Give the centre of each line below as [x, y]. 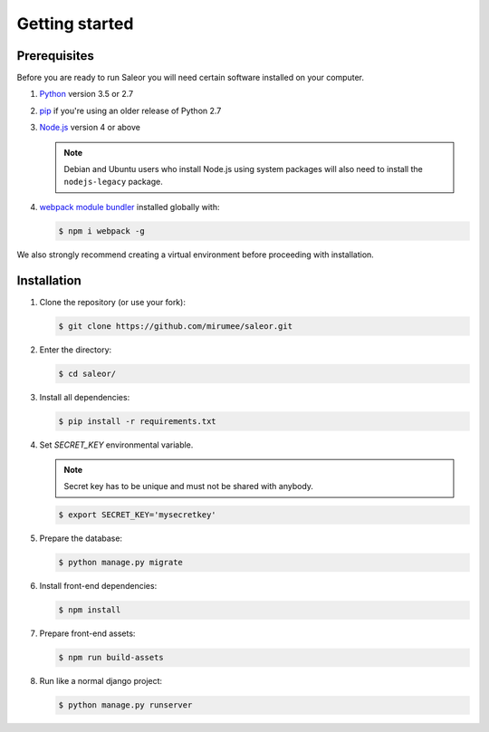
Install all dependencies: [85, 397]
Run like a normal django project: [101, 681]
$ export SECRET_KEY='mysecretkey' [137, 515]
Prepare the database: [81, 538]
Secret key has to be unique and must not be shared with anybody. [189, 486]
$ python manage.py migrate [120, 563]
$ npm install [90, 610]
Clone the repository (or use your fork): [112, 302]
